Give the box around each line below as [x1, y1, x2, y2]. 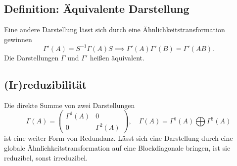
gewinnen [4, 34, 32, 44]
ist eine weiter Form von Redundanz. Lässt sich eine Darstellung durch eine [4, 133, 233, 143]
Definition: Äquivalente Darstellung [4, 1, 190, 16]
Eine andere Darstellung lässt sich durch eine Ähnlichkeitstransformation [4, 24, 225, 35]
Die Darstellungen [4, 52, 59, 62]
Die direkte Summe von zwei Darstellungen [4, 100, 135, 110]
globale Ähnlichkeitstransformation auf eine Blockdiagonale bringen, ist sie [4, 143, 231, 153]
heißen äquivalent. [90, 52, 144, 62]
